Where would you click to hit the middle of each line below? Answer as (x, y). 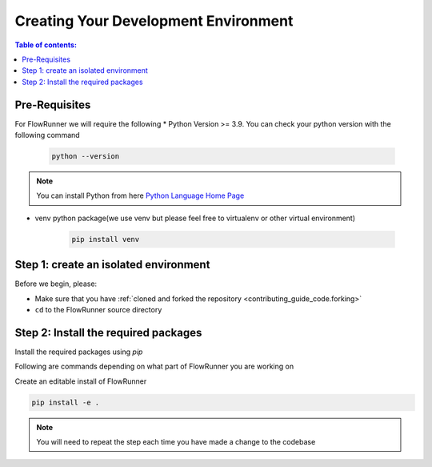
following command (47, 135)
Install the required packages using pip (79, 352)
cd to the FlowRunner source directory (98, 310)
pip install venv (106, 239)
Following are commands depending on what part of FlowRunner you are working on (154, 366)
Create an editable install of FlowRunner (81, 381)
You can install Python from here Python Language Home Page (140, 195)
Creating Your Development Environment (154, 21)
